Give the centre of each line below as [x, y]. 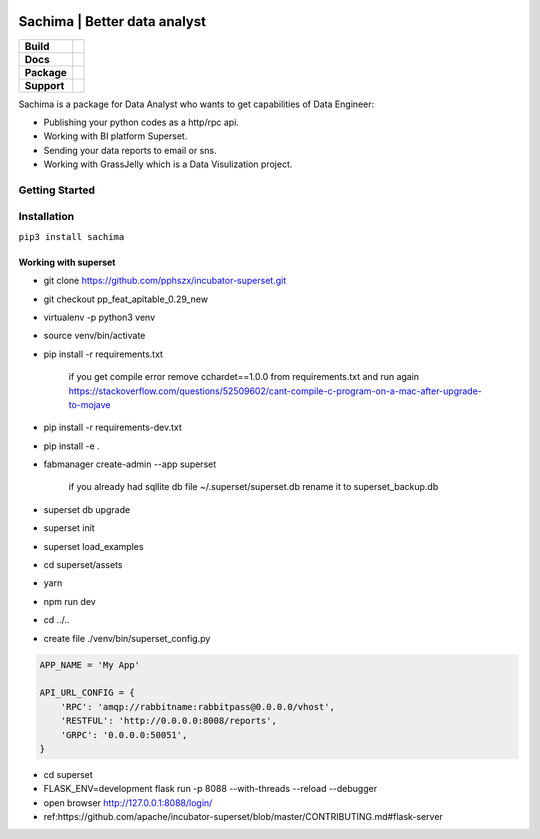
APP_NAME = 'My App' [89, 664]
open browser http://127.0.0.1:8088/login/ [128, 802]
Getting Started [56, 190]
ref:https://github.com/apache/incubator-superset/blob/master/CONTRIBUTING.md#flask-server [243, 817]
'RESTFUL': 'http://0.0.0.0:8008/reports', [168, 721]
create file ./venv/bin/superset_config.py [127, 638]
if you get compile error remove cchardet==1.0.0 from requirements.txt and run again [244, 377]
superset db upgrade [87, 509]
